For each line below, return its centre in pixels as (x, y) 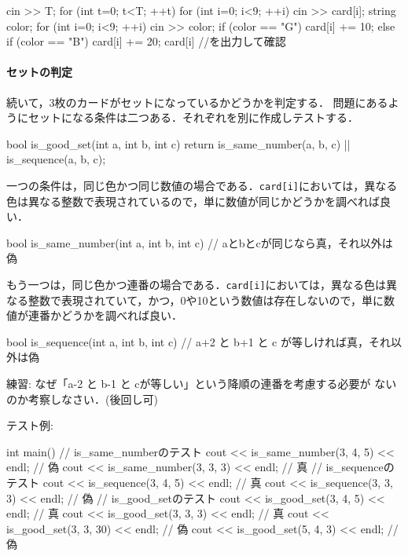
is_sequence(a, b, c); (56, 159)
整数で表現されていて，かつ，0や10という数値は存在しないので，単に (206, 300)
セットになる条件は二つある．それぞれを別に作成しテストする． (193, 117)
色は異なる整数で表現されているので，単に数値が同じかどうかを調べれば (193, 201)
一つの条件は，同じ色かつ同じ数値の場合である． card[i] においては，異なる (202, 185)
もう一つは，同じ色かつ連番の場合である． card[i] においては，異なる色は (196, 284)
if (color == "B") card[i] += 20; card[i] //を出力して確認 (146, 41)
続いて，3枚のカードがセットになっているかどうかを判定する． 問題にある (197, 102)
